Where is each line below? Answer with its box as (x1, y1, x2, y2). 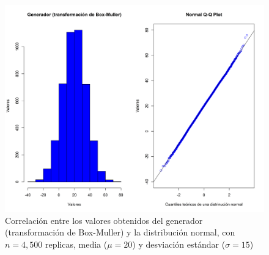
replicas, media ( (45, 237, 108, 250)
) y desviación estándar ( (132, 237, 226, 250)
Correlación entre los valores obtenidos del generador (5, 214, 203, 226)
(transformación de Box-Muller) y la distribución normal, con (5, 226, 235, 239)
